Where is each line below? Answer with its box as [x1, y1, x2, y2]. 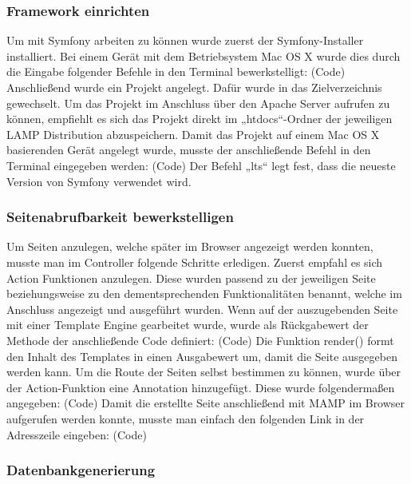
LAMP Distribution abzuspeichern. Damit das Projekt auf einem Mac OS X [6, 125, 380, 142]
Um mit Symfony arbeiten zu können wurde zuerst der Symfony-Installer [6, 32, 364, 49]
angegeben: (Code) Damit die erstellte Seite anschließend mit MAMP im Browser [6, 395, 405, 411]
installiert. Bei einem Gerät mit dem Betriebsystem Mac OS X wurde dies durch [6, 47, 401, 64]
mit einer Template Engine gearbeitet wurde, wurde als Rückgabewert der [6, 316, 369, 333]
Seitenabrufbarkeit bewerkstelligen [6, 207, 234, 227]
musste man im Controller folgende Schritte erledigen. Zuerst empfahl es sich [6, 253, 383, 270]
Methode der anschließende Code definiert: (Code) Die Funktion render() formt [6, 331, 394, 348]
